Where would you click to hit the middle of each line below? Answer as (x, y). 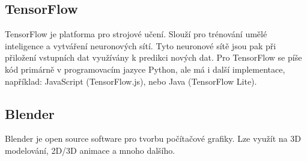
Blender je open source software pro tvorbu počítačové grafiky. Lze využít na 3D (153, 138)
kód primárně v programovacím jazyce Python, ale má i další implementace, (145, 69)
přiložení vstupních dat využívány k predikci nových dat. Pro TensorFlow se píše (153, 57)
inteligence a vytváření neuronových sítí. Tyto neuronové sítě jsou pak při (141, 45)
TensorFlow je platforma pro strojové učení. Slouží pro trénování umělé (136, 34)
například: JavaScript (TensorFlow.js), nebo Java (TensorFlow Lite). (131, 81)
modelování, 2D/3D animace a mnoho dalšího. (90, 150)
